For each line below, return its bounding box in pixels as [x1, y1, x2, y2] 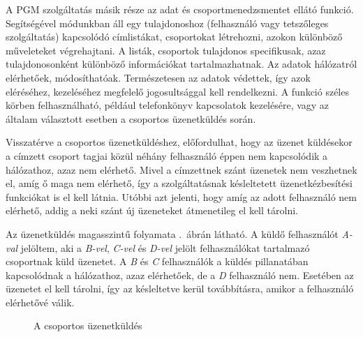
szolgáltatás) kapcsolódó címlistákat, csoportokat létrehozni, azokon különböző [6, 29, 343, 44]
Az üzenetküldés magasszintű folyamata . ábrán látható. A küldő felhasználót [6, 226, 339, 241]
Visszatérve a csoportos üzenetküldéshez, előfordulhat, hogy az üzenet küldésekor [6, 135, 353, 149]
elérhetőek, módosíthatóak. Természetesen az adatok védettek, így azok [6, 70, 311, 84]
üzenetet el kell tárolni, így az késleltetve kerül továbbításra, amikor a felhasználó [6, 281, 354, 296]
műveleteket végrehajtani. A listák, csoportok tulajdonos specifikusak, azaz [6, 43, 326, 57]
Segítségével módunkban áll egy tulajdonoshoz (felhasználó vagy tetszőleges [6, 15, 329, 30]
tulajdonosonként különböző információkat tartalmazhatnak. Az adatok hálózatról [6, 57, 357, 71]
